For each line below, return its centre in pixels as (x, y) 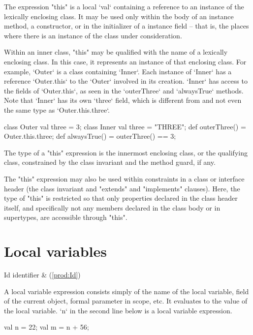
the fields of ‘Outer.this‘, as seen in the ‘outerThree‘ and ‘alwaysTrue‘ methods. (124, 90)
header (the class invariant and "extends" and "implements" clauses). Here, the (122, 188)
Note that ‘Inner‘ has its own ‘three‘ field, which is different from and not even (123, 100)
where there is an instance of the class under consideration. (93, 35)
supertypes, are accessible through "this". (66, 217)
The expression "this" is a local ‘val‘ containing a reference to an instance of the (124, 6)
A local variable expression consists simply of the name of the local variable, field (126, 291)
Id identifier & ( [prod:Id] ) (42, 274)
